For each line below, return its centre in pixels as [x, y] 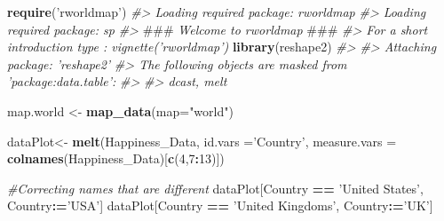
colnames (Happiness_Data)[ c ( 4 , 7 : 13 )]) [116, 158]
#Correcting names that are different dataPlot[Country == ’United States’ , [215, 188]
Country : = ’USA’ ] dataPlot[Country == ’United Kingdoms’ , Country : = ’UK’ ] [220, 205]
